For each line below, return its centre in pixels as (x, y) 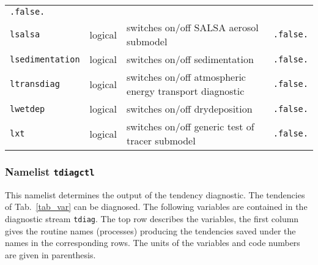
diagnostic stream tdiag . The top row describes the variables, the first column (152, 218)
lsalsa (25, 34)
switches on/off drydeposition (190, 109)
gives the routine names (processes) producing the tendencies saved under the (150, 230)
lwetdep (28, 109)
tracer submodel (161, 140)
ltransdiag (35, 84)
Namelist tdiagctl (50, 171)
